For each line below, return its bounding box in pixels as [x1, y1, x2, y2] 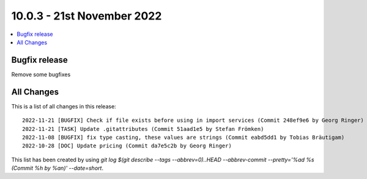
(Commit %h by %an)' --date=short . [11, 164, 104, 172]
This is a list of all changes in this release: [11, 102, 116, 110]
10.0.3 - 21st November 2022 [11, 9, 162, 23]
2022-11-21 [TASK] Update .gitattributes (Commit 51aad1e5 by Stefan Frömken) [22, 125, 264, 132]
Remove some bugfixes [11, 71, 71, 78]
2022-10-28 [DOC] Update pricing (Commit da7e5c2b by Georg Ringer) [22, 142, 232, 149]
